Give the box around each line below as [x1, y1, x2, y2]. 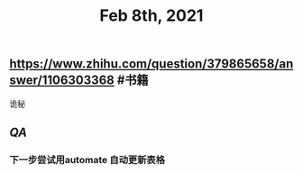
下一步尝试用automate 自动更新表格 [9, 153, 165, 166]
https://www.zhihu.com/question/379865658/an [9, 56, 294, 72]
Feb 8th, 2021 [99, 5, 204, 26]
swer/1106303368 [9, 73, 115, 88]
